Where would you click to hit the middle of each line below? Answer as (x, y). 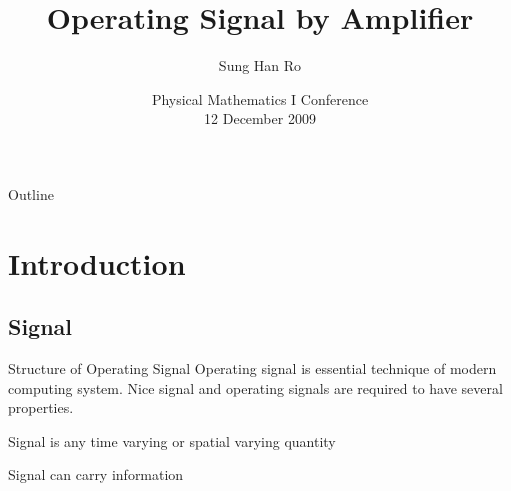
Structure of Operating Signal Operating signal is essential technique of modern (252, 368)
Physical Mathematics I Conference (260, 98)
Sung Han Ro (260, 65)
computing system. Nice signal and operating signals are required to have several (255, 387)
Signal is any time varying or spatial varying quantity (172, 440)
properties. (41, 407)
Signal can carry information (96, 474)
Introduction (97, 262)
